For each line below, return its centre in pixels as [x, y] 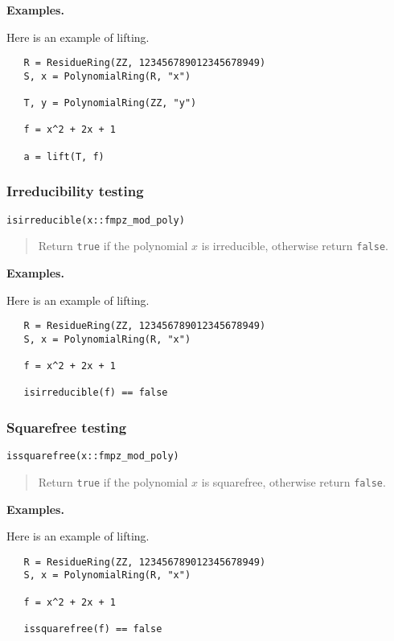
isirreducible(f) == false [96, 393]
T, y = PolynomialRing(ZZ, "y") [110, 103]
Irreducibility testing [75, 191]
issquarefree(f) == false [93, 629]
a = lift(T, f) [64, 156]
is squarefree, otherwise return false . [293, 481]
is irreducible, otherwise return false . [295, 246]
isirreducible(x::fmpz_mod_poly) [96, 220]
